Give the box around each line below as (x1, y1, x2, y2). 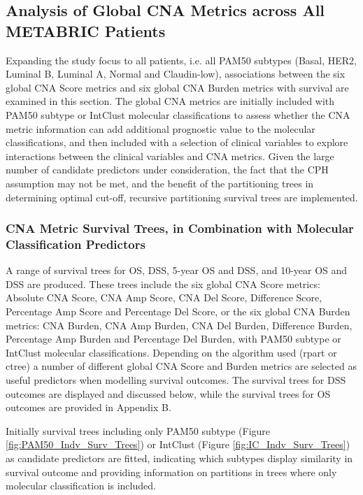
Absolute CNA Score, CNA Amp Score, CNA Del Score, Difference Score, (6, 290, 322, 305)
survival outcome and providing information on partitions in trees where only (6, 464, 337, 479)
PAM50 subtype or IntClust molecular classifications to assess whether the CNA (6, 107, 350, 122)
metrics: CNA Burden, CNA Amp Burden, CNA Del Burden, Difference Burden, (6, 317, 353, 332)
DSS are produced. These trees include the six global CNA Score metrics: (6, 276, 320, 291)
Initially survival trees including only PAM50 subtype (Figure (6, 423, 271, 438)
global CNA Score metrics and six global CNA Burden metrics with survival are (6, 80, 349, 94)
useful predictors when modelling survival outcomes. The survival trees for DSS (6, 373, 346, 387)
